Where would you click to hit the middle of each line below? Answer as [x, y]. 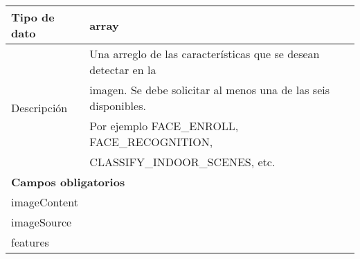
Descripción [39, 108]
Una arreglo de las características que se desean [205, 54]
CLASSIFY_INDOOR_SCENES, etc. [182, 162]
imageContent [45, 202]
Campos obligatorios [68, 182]
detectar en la [123, 70]
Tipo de [33, 17]
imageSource [42, 222]
